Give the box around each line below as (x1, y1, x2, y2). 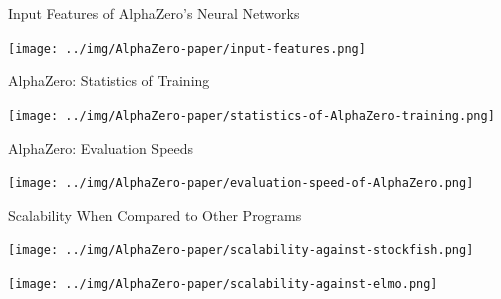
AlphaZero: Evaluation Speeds (8, 137, 194, 158)
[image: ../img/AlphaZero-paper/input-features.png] (8, 41, 366, 56)
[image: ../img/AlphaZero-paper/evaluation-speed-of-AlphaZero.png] (8, 176, 474, 191)
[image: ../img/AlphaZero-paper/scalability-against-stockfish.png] (8, 243, 474, 258)
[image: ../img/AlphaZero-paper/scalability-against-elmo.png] (8, 277, 438, 291)
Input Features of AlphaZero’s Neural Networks (8, 3, 300, 23)
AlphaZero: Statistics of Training (8, 70, 210, 91)
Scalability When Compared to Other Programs (8, 204, 302, 225)
